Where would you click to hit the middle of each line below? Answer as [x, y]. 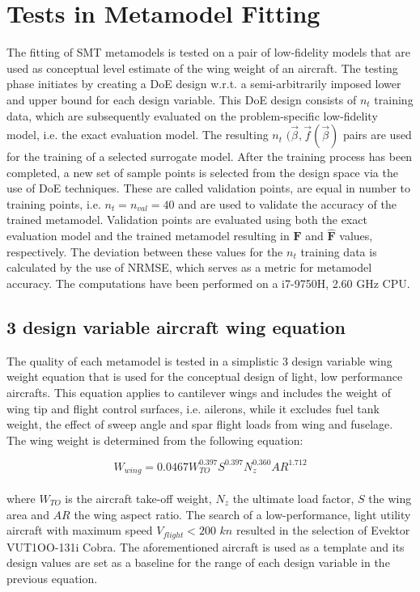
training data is [339, 251]
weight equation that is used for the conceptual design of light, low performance [205, 376]
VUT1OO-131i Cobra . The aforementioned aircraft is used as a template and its [206, 546]
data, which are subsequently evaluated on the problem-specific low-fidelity [192, 115]
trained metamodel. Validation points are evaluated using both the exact [187, 220]
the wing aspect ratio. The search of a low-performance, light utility [242, 514]
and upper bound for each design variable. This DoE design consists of [182, 99]
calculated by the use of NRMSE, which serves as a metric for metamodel [189, 267]
